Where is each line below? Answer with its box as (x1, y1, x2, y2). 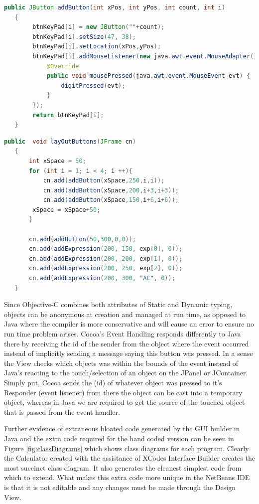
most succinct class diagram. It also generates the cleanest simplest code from (4, 462, 242, 473)
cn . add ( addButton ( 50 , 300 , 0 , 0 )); (29, 235, 136, 243)
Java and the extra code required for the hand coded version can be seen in (4, 433, 234, 443)
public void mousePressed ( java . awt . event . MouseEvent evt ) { (46, 72, 251, 80)
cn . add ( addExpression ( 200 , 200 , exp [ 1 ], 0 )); (29, 255, 183, 262)
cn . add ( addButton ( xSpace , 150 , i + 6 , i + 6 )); (43, 196, 179, 204)
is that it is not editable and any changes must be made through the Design (4, 482, 236, 492)
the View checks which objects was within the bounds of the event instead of (4, 357, 239, 368)
